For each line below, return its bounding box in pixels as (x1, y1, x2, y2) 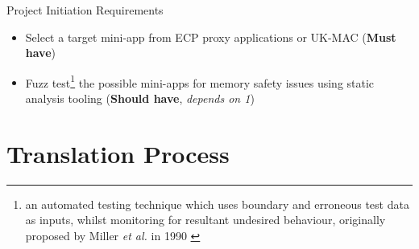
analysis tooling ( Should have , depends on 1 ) (25, 90, 255, 107)
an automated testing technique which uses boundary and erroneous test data (25, 195, 409, 212)
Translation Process (6, 137, 230, 169)
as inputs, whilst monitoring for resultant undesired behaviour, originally (25, 211, 386, 228)
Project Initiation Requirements (6, 2, 164, 18)
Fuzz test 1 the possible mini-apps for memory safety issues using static (25, 71, 375, 91)
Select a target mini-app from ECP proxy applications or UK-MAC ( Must (25, 28, 396, 45)
